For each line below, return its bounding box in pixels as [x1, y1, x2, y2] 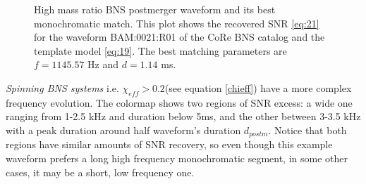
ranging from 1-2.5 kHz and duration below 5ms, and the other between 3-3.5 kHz [6, 109, 361, 124]
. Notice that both [268, 122, 347, 137]
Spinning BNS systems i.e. [6, 80, 119, 95]
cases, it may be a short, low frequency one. [6, 164, 195, 179]
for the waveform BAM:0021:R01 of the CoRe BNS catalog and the [34, 29, 325, 44]
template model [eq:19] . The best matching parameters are [34, 43, 287, 58]
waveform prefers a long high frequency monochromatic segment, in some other [6, 151, 348, 165]
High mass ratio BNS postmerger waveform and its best [34, 2, 276, 16]
